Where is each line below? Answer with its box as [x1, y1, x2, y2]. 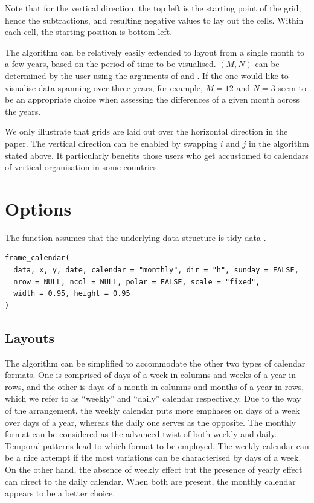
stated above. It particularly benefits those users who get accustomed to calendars [5, 149, 309, 161]
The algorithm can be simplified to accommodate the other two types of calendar [5, 356, 306, 369]
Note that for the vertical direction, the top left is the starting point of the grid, [5, 2, 301, 14]
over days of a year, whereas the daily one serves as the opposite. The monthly [5, 415, 296, 428]
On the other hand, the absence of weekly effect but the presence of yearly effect [5, 463, 303, 475]
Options [5, 196, 72, 220]
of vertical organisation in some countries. [5, 161, 159, 173]
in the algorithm [249, 136, 309, 149]
